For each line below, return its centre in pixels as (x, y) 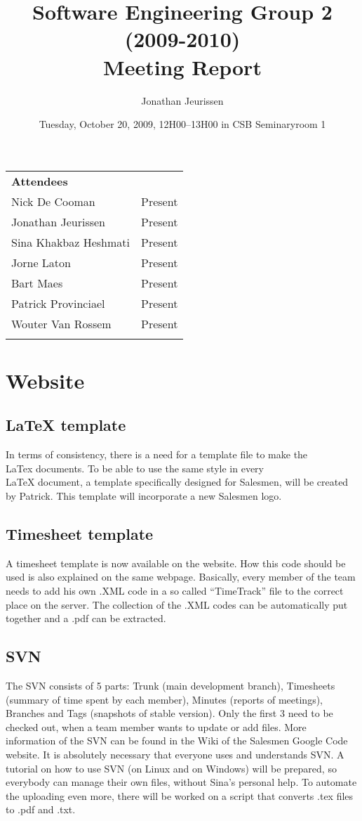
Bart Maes (37, 283)
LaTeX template (66, 425)
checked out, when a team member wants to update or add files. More (156, 726)
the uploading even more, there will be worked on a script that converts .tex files (180, 795)
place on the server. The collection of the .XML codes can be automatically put (177, 604)
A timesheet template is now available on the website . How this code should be (176, 563)
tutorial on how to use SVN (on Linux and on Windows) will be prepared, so (171, 768)
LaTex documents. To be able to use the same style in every (135, 468)
